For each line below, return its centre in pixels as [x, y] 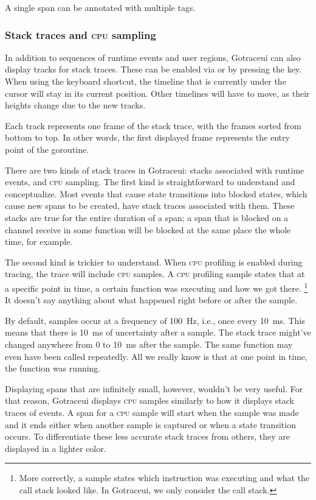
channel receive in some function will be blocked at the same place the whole [148, 229]
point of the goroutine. [47, 149]
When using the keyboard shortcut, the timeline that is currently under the [146, 81]
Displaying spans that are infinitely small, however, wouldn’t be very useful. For [154, 388]
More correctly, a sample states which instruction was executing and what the [164, 478]
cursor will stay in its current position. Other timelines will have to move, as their [157, 93]
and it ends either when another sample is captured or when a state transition [150, 424]
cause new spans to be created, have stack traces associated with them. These [150, 206]
